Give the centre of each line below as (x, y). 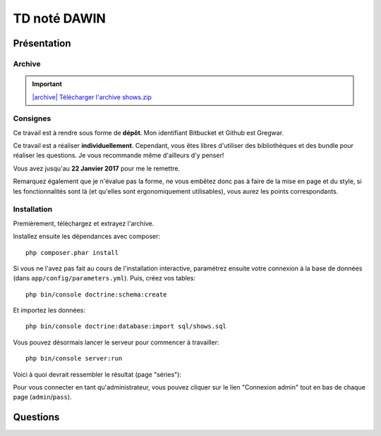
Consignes (32, 118)
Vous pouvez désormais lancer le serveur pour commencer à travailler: (116, 342)
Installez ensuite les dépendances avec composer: (87, 237)
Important (47, 84)
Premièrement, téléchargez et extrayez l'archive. (84, 223)
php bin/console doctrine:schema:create (96, 294)
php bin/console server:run (74, 359)
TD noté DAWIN (59, 18)
